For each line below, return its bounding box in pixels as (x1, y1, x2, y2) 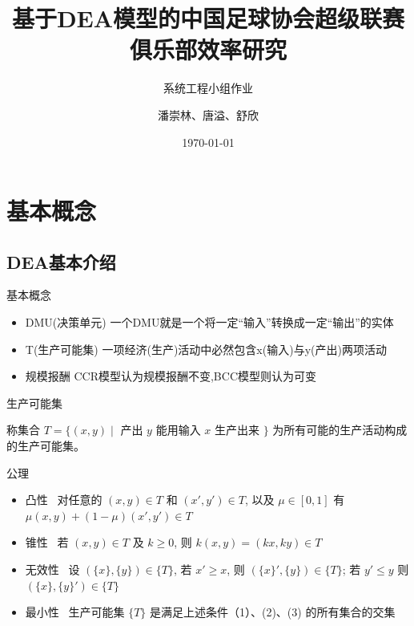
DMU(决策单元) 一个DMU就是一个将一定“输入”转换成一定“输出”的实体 (25, 314, 394, 331)
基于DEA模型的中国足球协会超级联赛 (11, 2, 405, 35)
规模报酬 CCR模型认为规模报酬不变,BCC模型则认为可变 (25, 368, 316, 384)
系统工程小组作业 (163, 79, 253, 96)
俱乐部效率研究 (129, 33, 287, 66)
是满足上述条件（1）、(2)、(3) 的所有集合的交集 (149, 604, 396, 620)
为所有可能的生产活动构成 (272, 421, 408, 438)
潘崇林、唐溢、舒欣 (158, 106, 259, 123)
